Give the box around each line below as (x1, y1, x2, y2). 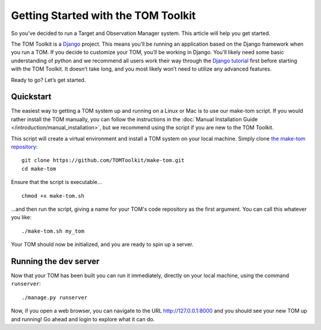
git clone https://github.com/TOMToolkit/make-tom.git (21, 157, 185, 164)
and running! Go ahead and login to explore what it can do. (11, 315, 155, 323)
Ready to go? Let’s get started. (11, 76, 86, 83)
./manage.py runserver (21, 294, 88, 301)
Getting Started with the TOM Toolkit (11, 9, 196, 22)
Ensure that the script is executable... (11, 179, 102, 186)
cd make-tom (21, 165, 56, 172)
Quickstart (11, 92, 52, 102)
